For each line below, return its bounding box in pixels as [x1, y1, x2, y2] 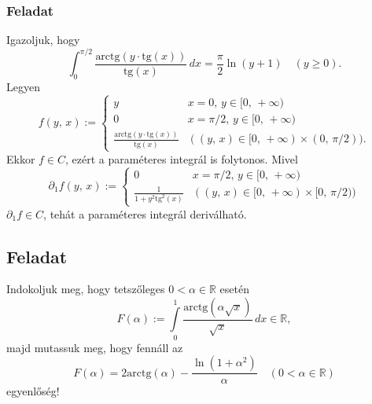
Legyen [6, 79, 40, 95]
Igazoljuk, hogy [6, 31, 80, 48]
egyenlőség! [6, 383, 60, 399]
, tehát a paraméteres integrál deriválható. [43, 205, 247, 222]
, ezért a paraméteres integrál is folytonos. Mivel [65, 150, 298, 167]
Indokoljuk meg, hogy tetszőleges [6, 281, 165, 297]
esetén [219, 281, 249, 297]
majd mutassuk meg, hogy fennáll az [6, 339, 183, 355]
